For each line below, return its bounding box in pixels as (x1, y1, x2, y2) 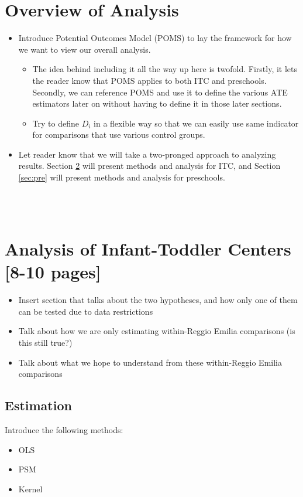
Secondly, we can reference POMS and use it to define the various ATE (32, 86, 288, 98)
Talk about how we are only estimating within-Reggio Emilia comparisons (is (18, 325, 295, 337)
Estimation (5, 396, 72, 414)
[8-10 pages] (5, 260, 101, 284)
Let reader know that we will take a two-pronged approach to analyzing (18, 148, 276, 160)
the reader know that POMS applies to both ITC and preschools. (32, 74, 267, 86)
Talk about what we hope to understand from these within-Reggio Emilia (18, 356, 282, 368)
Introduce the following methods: (5, 423, 123, 435)
